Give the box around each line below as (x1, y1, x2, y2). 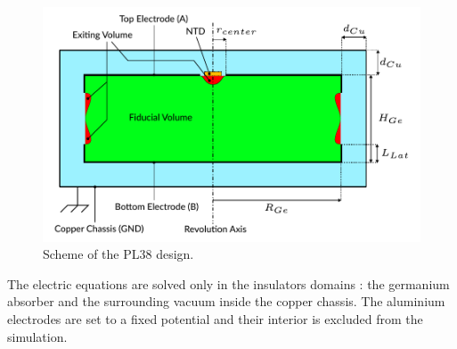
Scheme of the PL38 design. (43, 245, 194, 263)
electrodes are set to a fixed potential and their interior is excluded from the (7, 310, 423, 328)
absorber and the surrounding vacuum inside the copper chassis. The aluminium (7, 292, 445, 311)
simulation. (7, 327, 68, 345)
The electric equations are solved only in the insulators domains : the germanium (7, 274, 450, 293)
